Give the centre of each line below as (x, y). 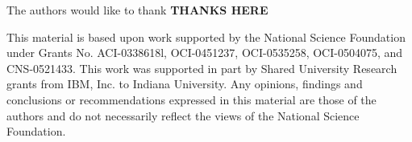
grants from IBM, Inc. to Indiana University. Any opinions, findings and (185, 84)
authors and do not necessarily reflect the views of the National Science (183, 115)
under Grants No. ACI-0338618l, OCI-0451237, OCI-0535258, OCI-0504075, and (205, 53)
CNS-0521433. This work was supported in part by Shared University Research (202, 68)
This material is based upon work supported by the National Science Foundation (206, 37)
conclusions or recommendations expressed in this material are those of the (191, 99)
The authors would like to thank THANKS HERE (137, 10)
